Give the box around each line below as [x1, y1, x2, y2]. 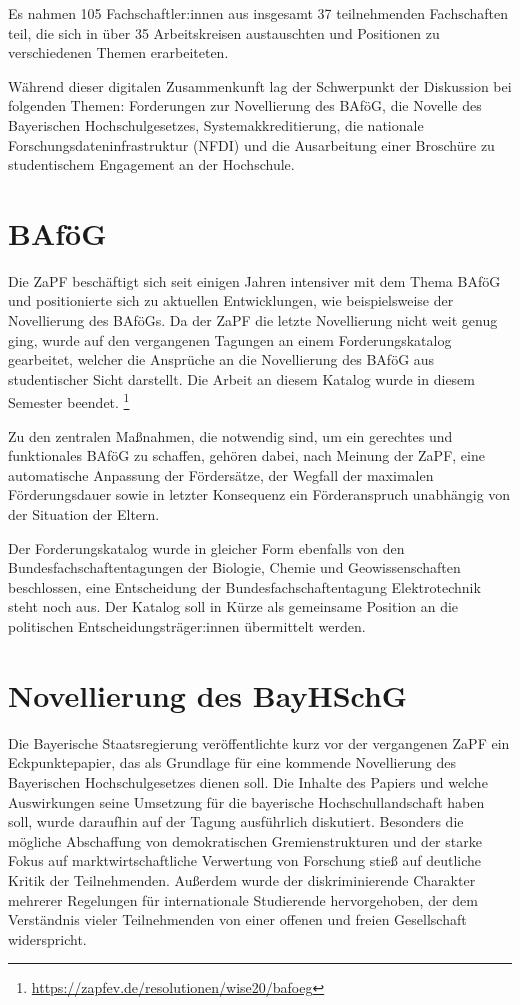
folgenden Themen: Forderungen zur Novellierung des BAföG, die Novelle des [8, 95, 482, 116]
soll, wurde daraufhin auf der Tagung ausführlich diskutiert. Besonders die [8, 811, 464, 832]
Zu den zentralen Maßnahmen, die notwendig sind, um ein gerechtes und [8, 425, 453, 446]
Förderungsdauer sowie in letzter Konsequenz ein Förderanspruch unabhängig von [8, 484, 511, 505]
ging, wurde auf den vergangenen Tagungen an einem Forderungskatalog [8, 329, 452, 350]
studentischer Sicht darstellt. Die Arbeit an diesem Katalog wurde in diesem [8, 368, 475, 389]
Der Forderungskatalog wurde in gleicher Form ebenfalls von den [8, 537, 405, 558]
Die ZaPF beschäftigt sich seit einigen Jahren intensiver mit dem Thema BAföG [8, 270, 501, 291]
